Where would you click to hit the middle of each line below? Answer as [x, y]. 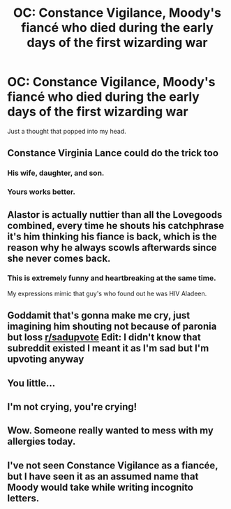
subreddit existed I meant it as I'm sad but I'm [108, 348]
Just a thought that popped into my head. [67, 131]
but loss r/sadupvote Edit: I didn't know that [104, 337]
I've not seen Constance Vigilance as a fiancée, [113, 465]
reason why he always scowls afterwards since [112, 247]
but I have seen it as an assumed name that [103, 476]
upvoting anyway [46, 360]
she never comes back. [59, 258]
